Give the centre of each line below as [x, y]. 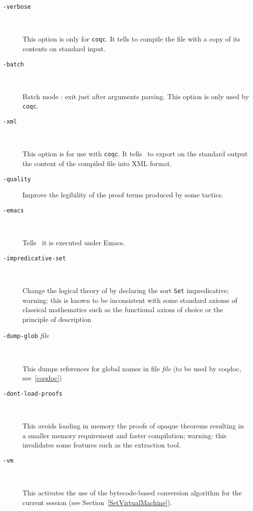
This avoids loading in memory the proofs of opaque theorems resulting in [133, 425]
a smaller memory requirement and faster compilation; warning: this [125, 435]
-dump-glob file [26, 335]
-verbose [17, 7]
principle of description [57, 319]
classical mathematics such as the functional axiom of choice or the [123, 309]
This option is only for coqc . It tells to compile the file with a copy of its [131, 39]
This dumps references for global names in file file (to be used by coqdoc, [132, 368]
